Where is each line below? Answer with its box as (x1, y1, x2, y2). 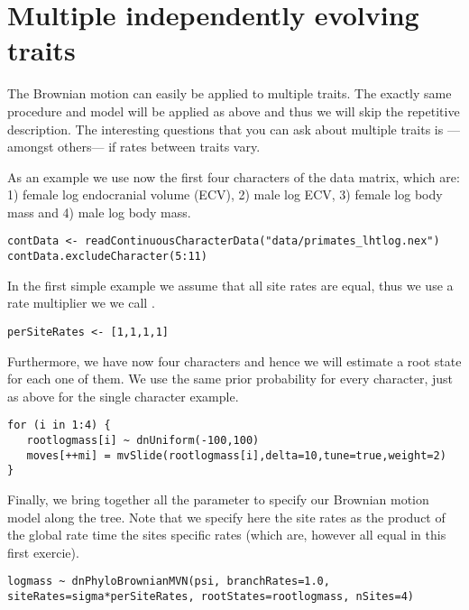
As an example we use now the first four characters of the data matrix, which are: (7, 167, 460, 186)
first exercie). (7, 542, 79, 561)
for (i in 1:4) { (7, 419, 111, 432)
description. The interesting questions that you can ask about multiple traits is (7, 119, 444, 138)
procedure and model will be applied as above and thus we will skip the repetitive (7, 101, 460, 120)
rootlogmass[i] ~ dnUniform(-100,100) (26, 434, 260, 448)
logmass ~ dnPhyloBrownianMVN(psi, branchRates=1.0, (7, 575, 330, 588)
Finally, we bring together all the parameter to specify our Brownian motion (7, 490, 429, 509)
